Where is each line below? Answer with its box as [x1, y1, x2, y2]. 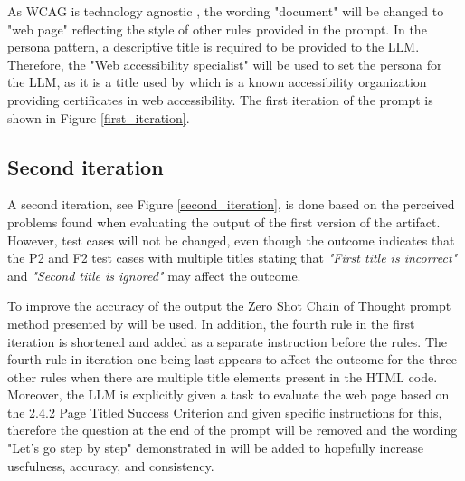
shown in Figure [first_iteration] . [7, 108, 190, 127]
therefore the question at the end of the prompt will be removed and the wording [7, 420, 458, 439]
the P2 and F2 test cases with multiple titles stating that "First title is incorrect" [7, 248, 458, 267]
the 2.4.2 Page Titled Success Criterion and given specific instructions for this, [7, 402, 442, 421]
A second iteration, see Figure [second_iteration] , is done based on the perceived [7, 195, 455, 214]
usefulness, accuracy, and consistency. [7, 456, 214, 475]
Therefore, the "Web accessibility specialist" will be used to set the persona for [7, 54, 442, 73]
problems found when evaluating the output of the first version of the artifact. [7, 212, 441, 231]
